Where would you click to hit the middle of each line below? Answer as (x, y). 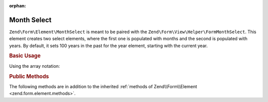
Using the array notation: (34, 66)
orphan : (18, 6)
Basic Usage (25, 56)
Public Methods (29, 76)
